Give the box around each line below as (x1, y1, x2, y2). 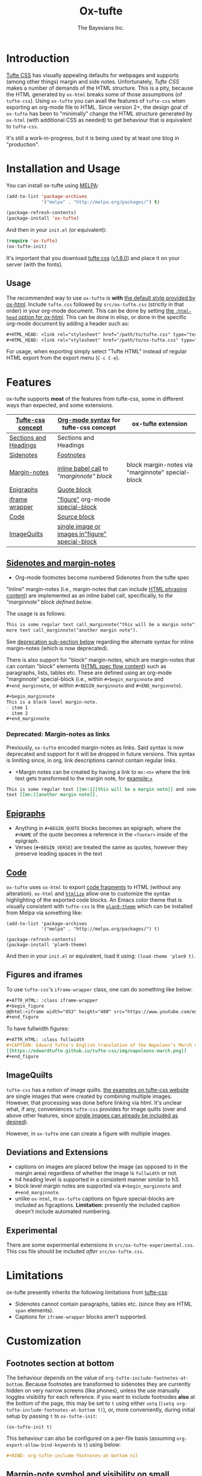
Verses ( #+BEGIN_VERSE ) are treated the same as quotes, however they (14, 844, 188, 851)
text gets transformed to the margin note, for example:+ (14, 775, 153, 782)
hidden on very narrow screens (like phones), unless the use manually (6, 1387, 180, 1394)
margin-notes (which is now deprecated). (6, 644, 109, 651)
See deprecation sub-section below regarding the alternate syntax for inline (6, 638, 194, 645)
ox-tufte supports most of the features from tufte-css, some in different (6, 395, 183, 403)
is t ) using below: (78, 1441, 121, 1448)
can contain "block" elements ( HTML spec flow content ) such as (6, 662, 167, 669)
